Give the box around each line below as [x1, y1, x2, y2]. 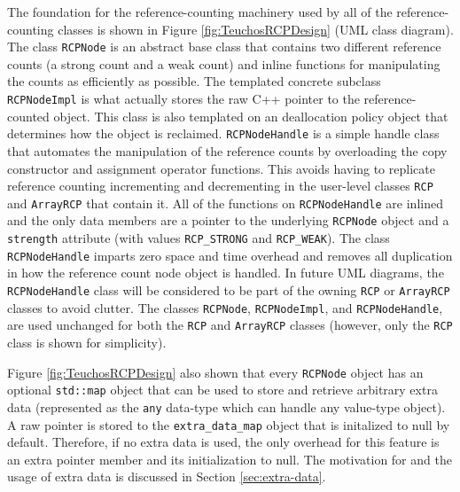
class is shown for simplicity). [7, 332, 167, 351]
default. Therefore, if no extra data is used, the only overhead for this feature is [7, 433, 440, 451]
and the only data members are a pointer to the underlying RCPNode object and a [7, 211, 449, 230]
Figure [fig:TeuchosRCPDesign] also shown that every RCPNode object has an [7, 363, 424, 381]
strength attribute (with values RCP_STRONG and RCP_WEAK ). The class [7, 229, 390, 247]
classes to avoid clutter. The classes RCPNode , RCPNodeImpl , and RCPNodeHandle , [7, 298, 443, 316]
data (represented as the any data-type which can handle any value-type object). [7, 397, 446, 416]
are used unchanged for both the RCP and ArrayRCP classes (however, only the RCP [7, 316, 453, 334]
